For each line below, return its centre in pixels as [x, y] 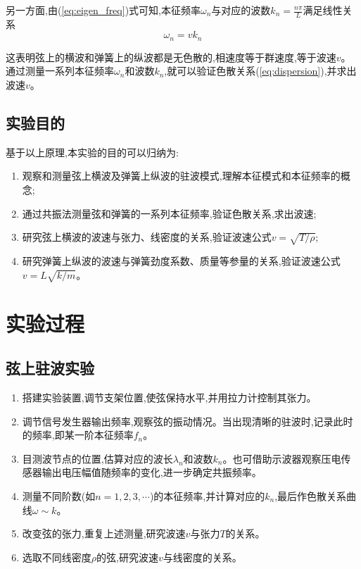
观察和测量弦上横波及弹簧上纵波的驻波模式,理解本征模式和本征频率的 [181, 176]
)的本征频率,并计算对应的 [207, 495]
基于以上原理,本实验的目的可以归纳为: [92, 152]
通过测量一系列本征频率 [60, 71]
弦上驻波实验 [50, 368]
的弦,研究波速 [127, 557]
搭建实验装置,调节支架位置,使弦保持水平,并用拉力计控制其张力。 [169, 397]
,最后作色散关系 [311, 495]
